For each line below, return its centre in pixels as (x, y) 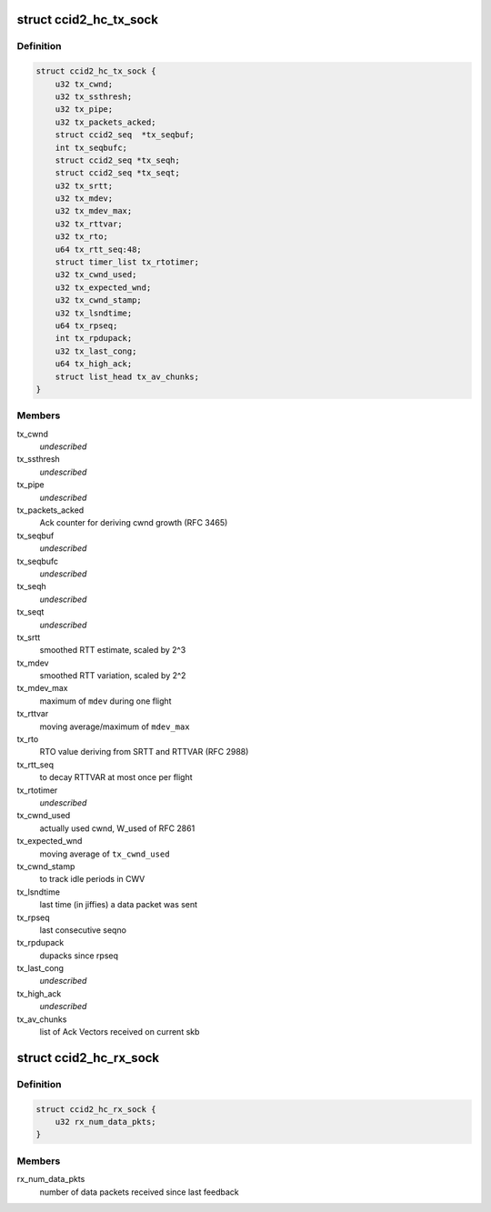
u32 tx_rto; (82, 237)
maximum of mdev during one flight (105, 701)
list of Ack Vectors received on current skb (120, 1032)
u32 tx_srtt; (84, 185)
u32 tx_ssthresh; (94, 96)
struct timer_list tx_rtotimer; (127, 262)
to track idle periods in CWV (92, 879)
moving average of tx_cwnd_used (105, 854)
